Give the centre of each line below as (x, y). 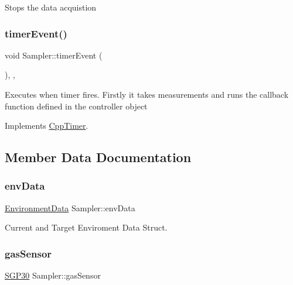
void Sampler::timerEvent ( (54, 55)
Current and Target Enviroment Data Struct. (86, 227)
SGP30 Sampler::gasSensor (53, 275)
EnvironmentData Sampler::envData (70, 207)
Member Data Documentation (98, 157)
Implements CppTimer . (47, 126)
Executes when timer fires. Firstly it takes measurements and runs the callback (147, 94)
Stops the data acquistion (51, 7)
